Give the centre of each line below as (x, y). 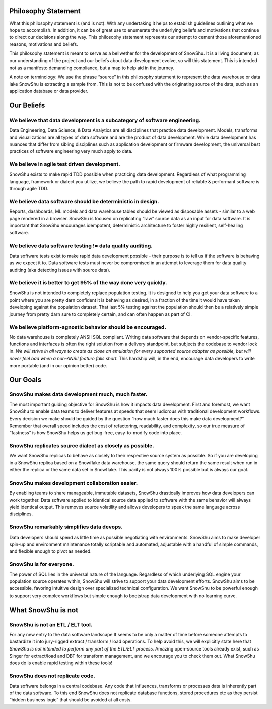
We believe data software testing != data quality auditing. (81, 246)
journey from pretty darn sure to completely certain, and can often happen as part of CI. (101, 314)
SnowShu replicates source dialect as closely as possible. (82, 446)
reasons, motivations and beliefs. (44, 44)
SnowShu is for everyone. (42, 564)
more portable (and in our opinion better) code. (58, 365)
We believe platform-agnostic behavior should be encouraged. (88, 327)
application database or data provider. (49, 91)
